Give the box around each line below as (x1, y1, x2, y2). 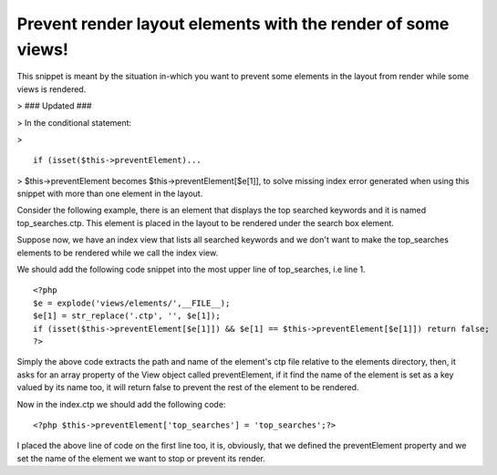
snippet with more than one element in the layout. (16, 188, 203, 200)
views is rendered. (16, 83, 87, 95)
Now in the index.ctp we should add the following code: (16, 398, 226, 409)
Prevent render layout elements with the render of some (16, 14, 450, 34)
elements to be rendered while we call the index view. (16, 247, 219, 258)
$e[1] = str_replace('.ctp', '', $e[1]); (33, 311, 221, 321)
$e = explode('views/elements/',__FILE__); (33, 297, 231, 308)
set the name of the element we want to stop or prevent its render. (16, 452, 266, 464)
